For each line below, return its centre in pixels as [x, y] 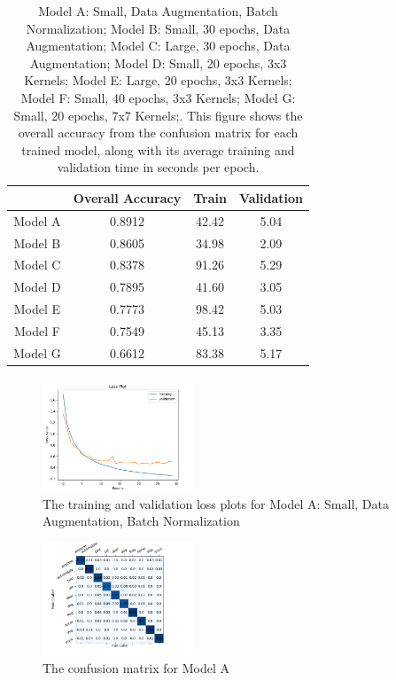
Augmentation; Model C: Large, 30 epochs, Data [158, 46]
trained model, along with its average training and [158, 149]
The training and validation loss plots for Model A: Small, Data [216, 503]
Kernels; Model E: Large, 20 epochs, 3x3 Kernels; [158, 80]
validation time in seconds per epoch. [158, 167]
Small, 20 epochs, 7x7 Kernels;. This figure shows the [158, 115]
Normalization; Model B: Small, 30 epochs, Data [158, 28]
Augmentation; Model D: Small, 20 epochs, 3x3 [158, 63]
